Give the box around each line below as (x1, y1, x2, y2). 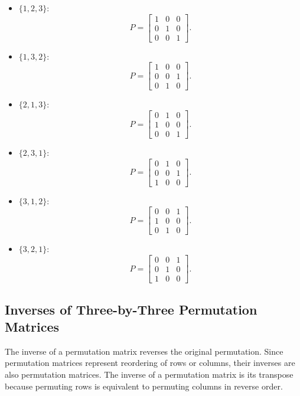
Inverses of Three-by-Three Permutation (5, 300, 257, 318)
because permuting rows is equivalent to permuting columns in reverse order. (5, 379, 283, 392)
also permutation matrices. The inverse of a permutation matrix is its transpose (5, 368, 294, 380)
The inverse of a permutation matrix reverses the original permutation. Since (5, 345, 283, 357)
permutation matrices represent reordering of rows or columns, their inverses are (5, 356, 295, 369)
